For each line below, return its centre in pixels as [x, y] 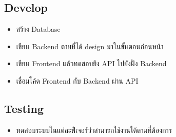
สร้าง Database [38, 29]
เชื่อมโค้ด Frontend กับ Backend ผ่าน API [77, 80]
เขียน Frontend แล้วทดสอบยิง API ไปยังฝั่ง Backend [91, 63]
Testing [24, 108]
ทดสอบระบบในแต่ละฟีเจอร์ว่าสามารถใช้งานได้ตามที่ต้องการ [94, 130]
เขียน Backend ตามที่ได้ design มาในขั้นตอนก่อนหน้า [90, 46]
